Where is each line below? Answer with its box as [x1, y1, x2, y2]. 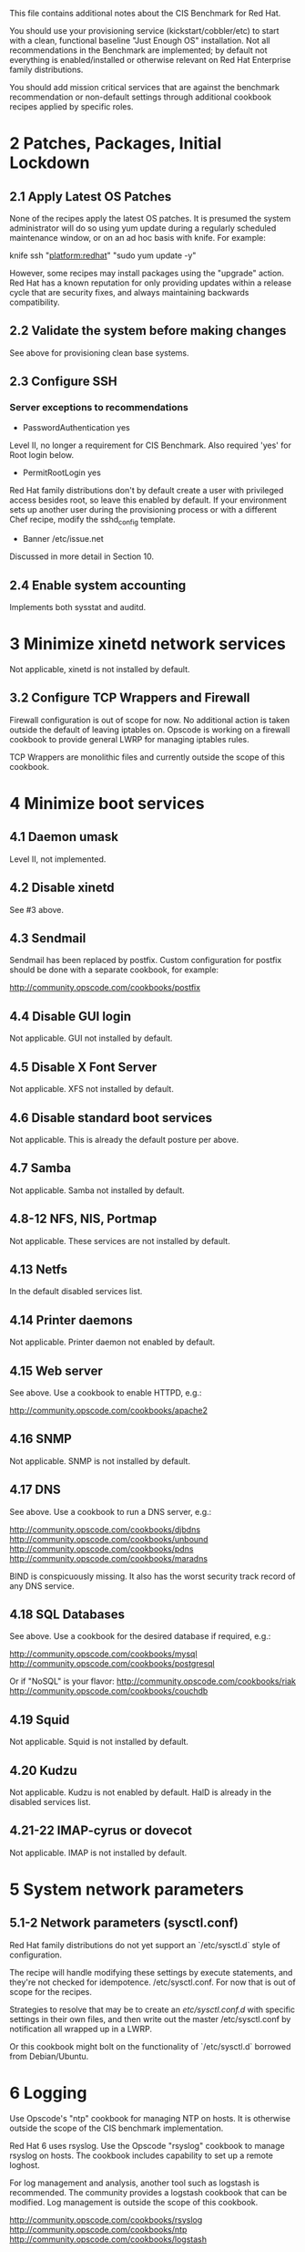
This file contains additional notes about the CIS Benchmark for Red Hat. [9, 8, 281, 18]
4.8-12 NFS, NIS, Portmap [9, 1211, 158, 1227]
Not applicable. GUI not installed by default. [9, 1033, 173, 1043]
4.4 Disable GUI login [9, 1008, 132, 1024]
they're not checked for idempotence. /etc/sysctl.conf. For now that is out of [9, 1977, 296, 1987]
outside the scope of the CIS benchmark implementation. [9, 2122, 224, 2133]
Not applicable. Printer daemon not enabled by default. [9, 1336, 216, 1348]
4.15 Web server [9, 1363, 103, 1378]
